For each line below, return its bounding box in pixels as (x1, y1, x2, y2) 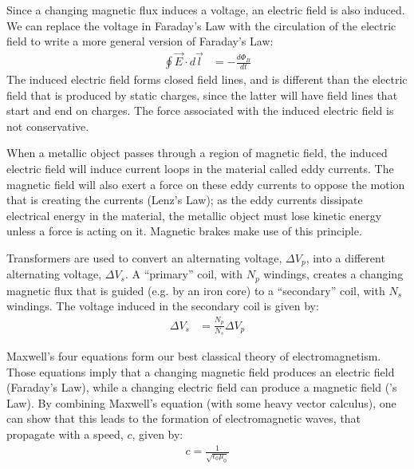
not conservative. (6, 117, 89, 134)
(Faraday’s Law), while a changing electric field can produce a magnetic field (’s (6, 379, 397, 396)
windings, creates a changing (263, 266, 404, 282)
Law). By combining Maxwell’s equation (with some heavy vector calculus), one (6, 394, 396, 411)
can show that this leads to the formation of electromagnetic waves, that (6, 410, 361, 427)
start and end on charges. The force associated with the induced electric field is (6, 102, 394, 119)
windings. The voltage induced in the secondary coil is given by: (6, 298, 319, 314)
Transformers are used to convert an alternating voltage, (6, 249, 282, 266)
